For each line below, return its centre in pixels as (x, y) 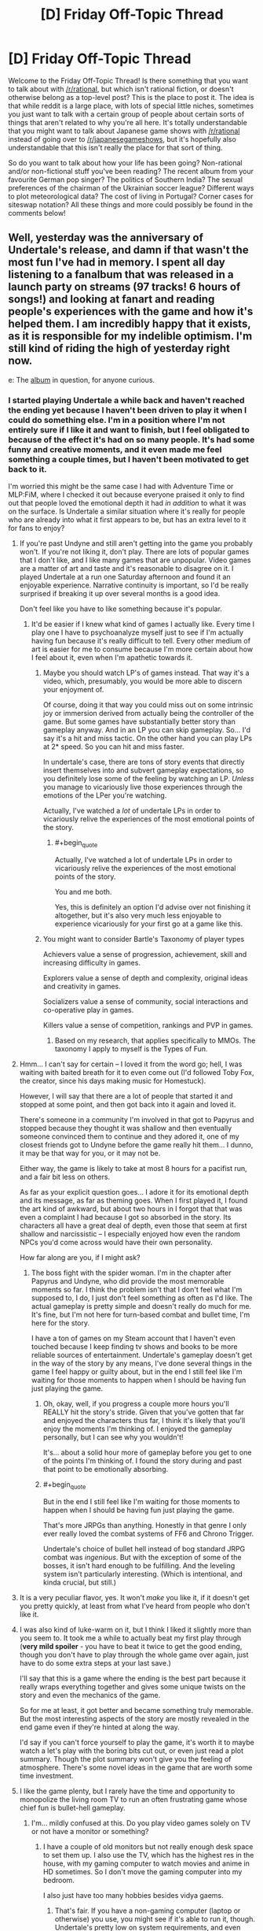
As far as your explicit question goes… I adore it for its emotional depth (134, 1192)
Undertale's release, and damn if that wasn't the (128, 250)
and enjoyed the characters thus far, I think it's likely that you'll (144, 1420)
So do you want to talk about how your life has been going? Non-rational (125, 162)
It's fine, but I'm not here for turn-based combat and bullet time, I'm (141, 1314)
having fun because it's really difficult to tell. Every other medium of (141, 641)
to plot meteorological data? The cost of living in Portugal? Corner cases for (131, 196)
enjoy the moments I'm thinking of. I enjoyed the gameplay (137, 1429)
